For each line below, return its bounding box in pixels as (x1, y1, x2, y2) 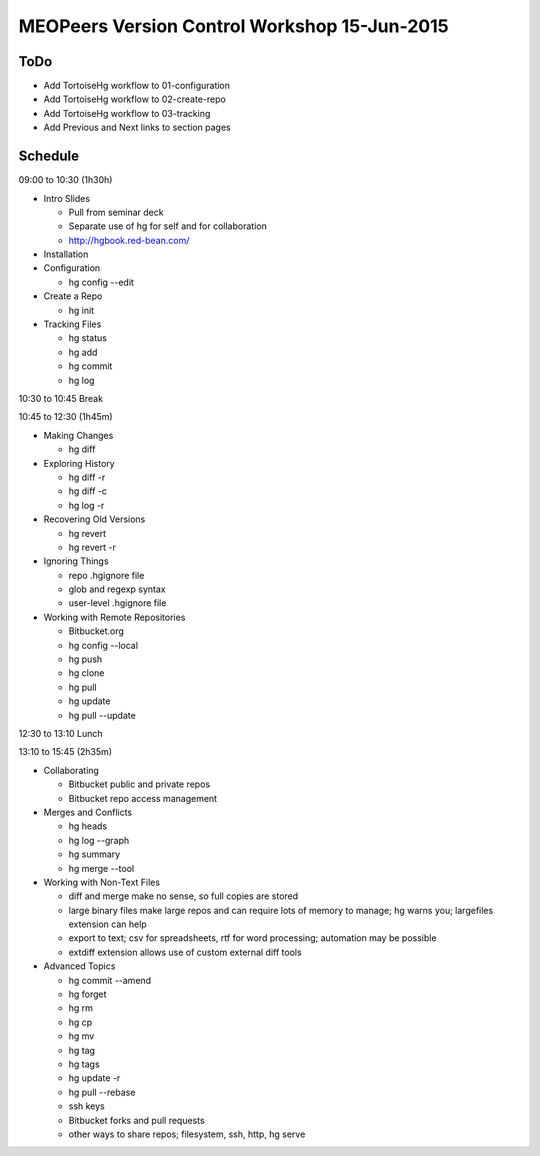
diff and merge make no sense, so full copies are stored (68, 890, 299, 902)
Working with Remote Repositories (43, 611, 186, 623)
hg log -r (68, 499, 105, 511)
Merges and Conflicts (43, 806, 133, 818)
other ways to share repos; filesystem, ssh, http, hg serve (68, 1128, 306, 1140)
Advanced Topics (43, 960, 116, 972)
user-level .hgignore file (68, 597, 167, 609)
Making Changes (43, 429, 114, 441)
